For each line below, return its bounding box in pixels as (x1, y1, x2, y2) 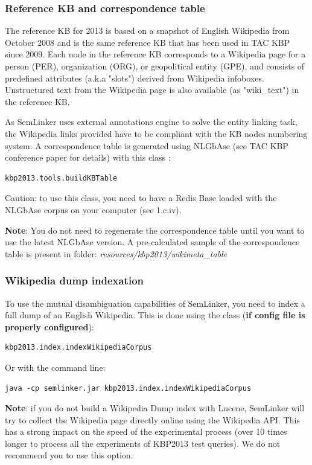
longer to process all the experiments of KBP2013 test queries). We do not (5, 437, 281, 449)
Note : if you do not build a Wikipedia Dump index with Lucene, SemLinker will (5, 402, 305, 414)
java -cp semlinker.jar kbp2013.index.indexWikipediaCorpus (5, 383, 252, 393)
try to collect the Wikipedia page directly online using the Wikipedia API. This (5, 413, 300, 426)
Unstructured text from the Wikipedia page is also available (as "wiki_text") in (5, 83, 299, 96)
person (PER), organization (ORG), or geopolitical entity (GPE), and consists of (5, 60, 305, 72)
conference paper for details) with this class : (5, 151, 171, 164)
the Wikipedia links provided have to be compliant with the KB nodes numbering (5, 127, 308, 139)
